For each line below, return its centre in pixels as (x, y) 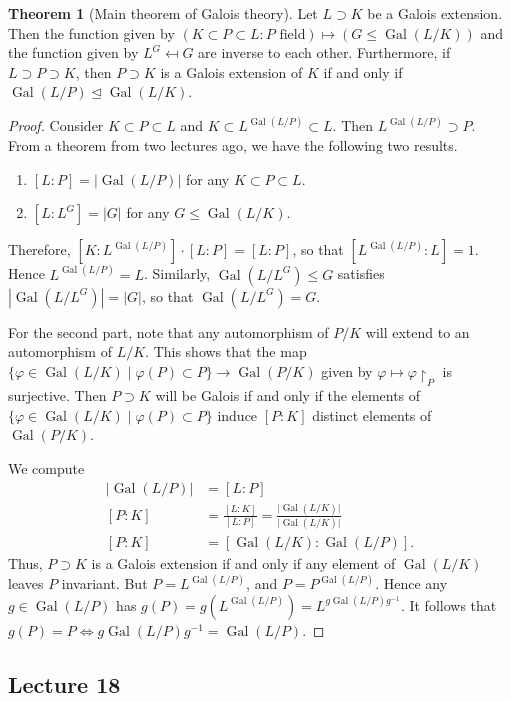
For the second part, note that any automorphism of (168, 331)
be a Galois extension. (435, 13)
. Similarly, (177, 273)
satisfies (361, 273)
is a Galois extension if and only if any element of (243, 563)
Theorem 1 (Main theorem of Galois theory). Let (163, 13)
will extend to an (417, 331)
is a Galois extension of (231, 71)
